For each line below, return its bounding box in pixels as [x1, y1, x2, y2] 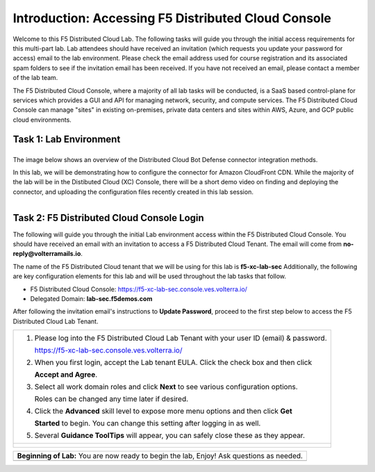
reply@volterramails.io [12, 250, 81, 258]
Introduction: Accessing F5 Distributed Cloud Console [12, 10, 332, 26]
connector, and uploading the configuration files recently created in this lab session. [12, 188, 253, 196]
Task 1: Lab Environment [12, 133, 121, 145]
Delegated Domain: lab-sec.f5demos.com [30, 295, 153, 302]
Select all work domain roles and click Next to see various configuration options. [34, 382, 298, 392]
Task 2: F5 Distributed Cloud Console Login [12, 212, 204, 224]
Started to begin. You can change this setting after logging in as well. [34, 418, 261, 428]
